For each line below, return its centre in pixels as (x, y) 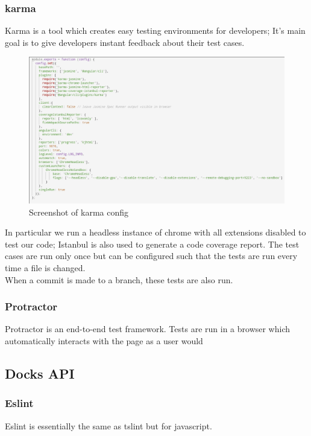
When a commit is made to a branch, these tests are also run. (119, 279)
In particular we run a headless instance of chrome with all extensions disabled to (155, 232)
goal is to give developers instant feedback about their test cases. (125, 42)
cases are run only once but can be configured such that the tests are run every (151, 256)
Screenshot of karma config (79, 212)
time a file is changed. (45, 268)
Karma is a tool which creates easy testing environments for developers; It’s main (155, 30)
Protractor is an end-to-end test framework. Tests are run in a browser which (148, 329)
